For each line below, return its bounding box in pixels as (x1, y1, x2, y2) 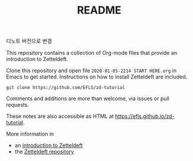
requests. (6, 101, 30, 109)
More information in (6, 130, 54, 137)
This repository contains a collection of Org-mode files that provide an (6, 50, 178, 57)
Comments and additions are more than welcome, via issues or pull (6, 95, 169, 102)
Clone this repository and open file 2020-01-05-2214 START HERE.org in (6, 67, 177, 74)
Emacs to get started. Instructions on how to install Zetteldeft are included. (6, 73, 188, 80)
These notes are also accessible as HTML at (6, 113, 114, 120)
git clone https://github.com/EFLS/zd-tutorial (6, 85, 126, 91)
